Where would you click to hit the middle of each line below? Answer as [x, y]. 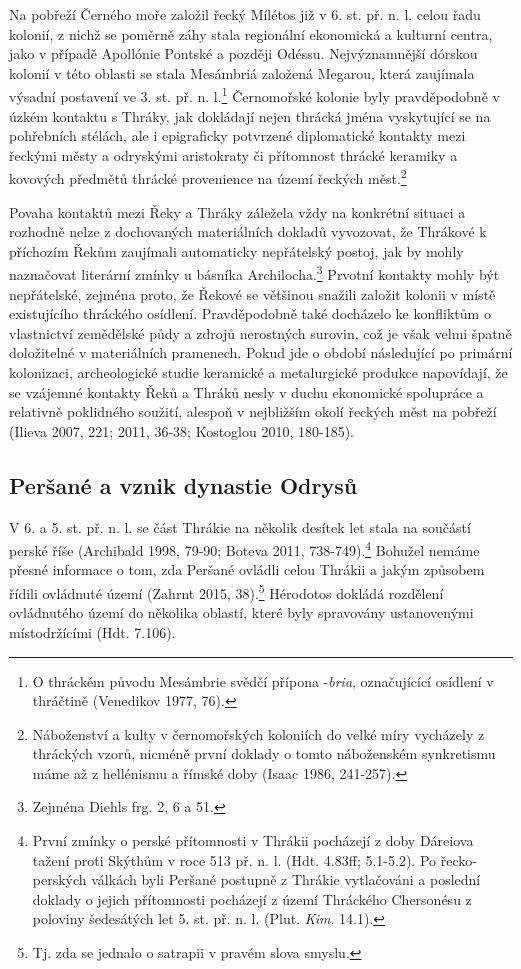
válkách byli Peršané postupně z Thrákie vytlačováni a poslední [286, 879]
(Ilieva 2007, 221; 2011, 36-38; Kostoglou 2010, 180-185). [182, 430]
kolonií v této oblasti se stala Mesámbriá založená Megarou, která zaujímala [242, 72]
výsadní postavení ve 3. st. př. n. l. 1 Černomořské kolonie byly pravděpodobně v [254, 95]
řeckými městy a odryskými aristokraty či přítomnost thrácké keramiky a [233, 154]
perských [59, 879]
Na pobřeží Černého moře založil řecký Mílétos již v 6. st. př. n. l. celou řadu [245, 14]
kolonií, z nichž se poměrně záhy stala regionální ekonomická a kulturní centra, [251, 33]
